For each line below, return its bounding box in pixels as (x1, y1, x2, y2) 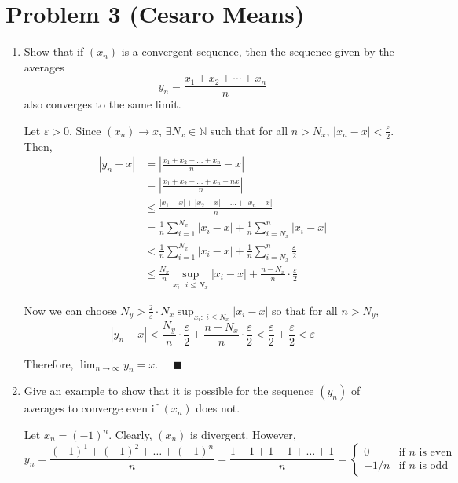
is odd (419, 459, 449, 471)
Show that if (24, 43, 84, 60)
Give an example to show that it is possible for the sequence (24, 382, 314, 399)
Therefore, (24, 355, 74, 371)
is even (419, 446, 453, 458)
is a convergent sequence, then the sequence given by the (121, 43, 394, 60)
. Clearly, (108, 426, 152, 443)
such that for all (210, 122, 288, 138)
